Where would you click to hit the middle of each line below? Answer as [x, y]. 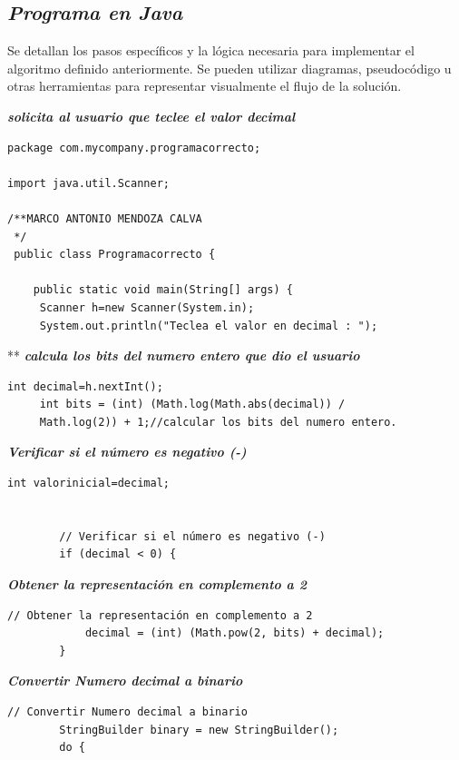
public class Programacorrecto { [115, 255]
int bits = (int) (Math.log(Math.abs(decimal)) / [192, 405]
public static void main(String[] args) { [163, 290]
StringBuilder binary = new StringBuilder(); [199, 730]
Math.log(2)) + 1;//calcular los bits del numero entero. [218, 422]
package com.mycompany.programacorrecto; [134, 148]
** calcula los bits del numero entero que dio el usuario [184, 355]
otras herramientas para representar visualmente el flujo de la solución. [205, 86]
